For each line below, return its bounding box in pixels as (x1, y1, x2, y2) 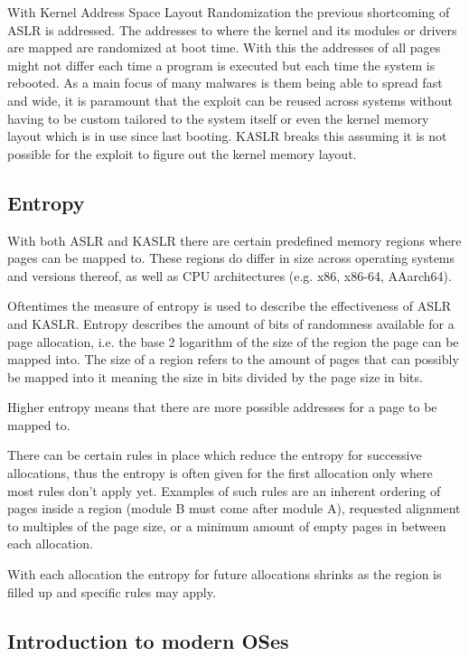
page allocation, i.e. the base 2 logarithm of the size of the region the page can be (7, 332, 459, 351)
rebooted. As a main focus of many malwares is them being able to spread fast (7, 73, 443, 92)
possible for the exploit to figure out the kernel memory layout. (7, 144, 357, 163)
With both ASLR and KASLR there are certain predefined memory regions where (7, 230, 462, 249)
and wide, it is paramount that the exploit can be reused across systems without (7, 90, 453, 109)
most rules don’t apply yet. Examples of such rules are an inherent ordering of (7, 481, 441, 500)
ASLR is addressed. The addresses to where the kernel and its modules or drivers (7, 20, 457, 39)
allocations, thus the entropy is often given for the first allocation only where (7, 464, 433, 483)
